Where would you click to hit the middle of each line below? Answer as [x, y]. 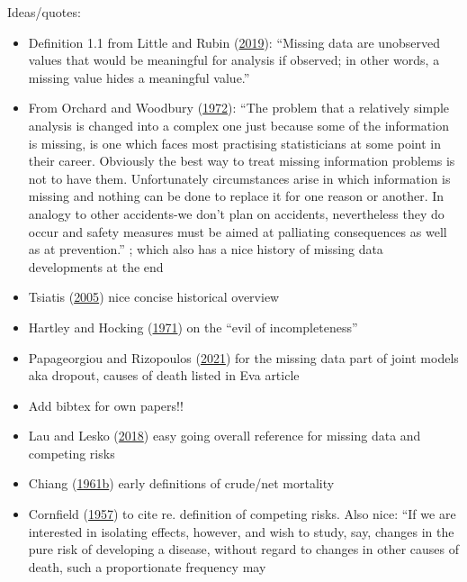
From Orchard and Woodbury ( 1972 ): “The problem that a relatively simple [239, 108]
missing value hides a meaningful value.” [139, 77]
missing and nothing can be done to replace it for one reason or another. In [236, 196]
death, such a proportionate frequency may [147, 566]
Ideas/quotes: [44, 12]
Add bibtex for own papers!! [106, 405]
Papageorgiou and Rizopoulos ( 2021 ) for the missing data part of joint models [243, 357]
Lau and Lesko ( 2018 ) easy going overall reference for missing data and [225, 436]
